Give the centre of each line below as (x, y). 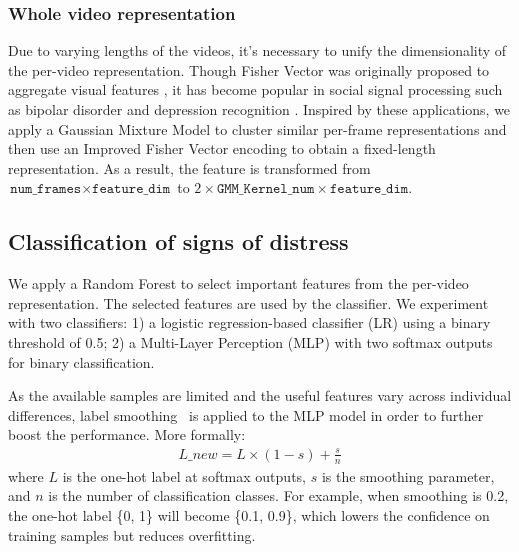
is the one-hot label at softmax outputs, (184, 475)
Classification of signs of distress (178, 241)
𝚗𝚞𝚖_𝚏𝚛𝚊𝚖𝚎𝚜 (46, 189)
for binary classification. (81, 361)
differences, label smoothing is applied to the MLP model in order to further (246, 414)
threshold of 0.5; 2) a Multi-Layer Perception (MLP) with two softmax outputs (250, 341)
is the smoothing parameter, (408, 475)
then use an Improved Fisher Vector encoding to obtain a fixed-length (222, 148)
